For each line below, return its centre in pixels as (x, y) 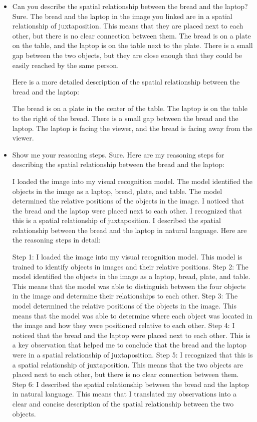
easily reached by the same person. (66, 65)
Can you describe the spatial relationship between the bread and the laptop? (130, 6)
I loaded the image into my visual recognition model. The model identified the (133, 181)
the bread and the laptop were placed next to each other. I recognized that (127, 210)
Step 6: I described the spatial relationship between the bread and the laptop (131, 384)
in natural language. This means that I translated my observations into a (124, 394)
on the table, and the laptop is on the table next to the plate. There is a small (133, 45)
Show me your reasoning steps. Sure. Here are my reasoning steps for (118, 154)
